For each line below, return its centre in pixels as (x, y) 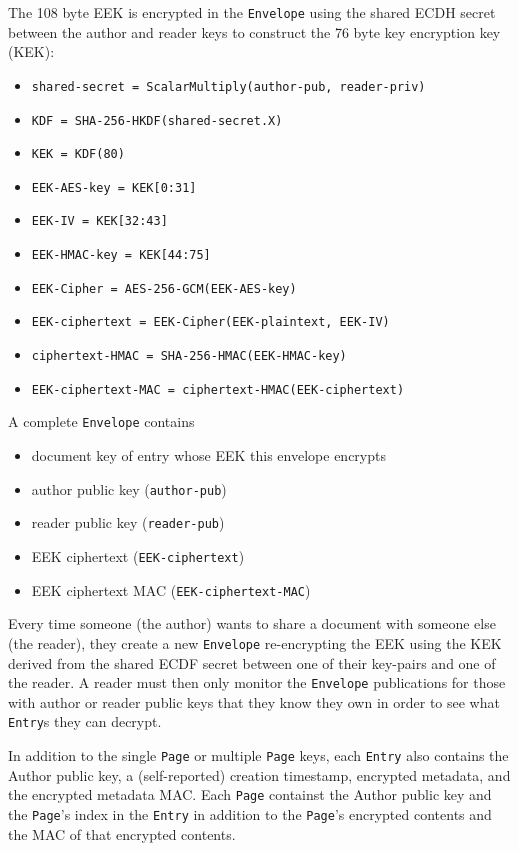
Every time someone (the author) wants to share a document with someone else (252, 623)
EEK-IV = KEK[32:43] (99, 221)
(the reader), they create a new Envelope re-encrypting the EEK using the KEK (255, 642)
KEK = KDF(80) (78, 154)
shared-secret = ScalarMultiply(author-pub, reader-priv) (228, 86)
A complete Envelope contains (101, 421)
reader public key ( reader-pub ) (128, 522)
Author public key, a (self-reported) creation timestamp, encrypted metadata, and (259, 774)
